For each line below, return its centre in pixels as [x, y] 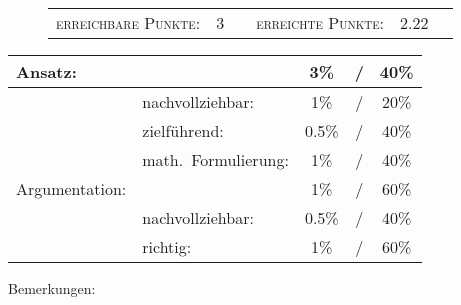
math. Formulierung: [215, 159]
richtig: [167, 246]
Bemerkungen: [52, 288]
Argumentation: [71, 188]
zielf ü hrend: [183, 130]
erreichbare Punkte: [128, 22]
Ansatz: [46, 71]
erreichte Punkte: [320, 22]
